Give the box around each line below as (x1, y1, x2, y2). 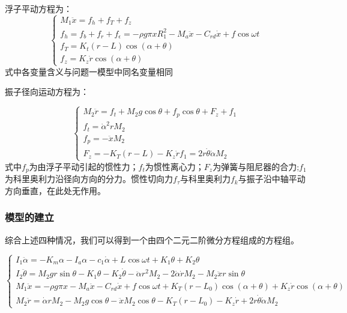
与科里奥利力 (180, 172, 231, 185)
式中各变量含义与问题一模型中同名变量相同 (5, 65, 173, 77)
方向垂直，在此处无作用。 (5, 184, 106, 196)
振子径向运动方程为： (5, 85, 89, 98)
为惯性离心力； (145, 160, 204, 172)
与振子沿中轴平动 (238, 172, 306, 185)
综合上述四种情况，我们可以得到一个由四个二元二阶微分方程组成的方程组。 (5, 233, 299, 246)
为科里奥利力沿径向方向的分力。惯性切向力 (5, 172, 173, 185)
